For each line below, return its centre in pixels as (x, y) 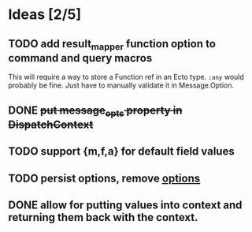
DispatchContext (51, 124)
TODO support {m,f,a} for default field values (121, 152)
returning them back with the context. (103, 217)
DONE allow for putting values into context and (125, 205)
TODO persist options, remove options (104, 178)
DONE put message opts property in (95, 111)
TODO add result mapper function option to (112, 45)
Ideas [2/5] (45, 15)
